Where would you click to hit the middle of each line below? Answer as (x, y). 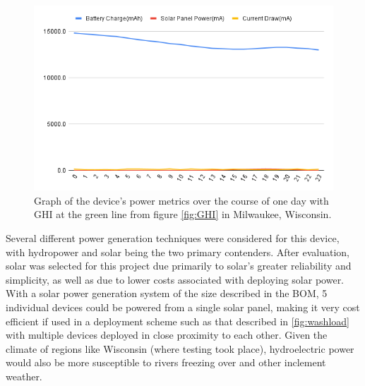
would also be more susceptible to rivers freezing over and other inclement (166, 362)
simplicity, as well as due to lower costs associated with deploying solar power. (175, 279)
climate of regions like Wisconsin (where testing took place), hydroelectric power (180, 348)
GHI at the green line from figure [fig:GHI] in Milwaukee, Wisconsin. (183, 214)
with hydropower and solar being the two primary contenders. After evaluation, (178, 252)
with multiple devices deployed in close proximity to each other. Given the (167, 335)
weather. (24, 376)
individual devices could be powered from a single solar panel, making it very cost (183, 307)
